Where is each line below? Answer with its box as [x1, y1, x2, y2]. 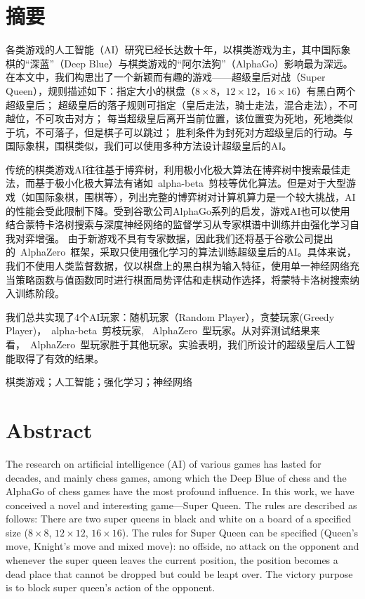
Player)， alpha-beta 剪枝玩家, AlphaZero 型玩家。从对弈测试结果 [6, 323, 310, 338]
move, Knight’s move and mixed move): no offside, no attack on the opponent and [6, 539, 359, 553]
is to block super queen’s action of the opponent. [6, 580, 215, 595]
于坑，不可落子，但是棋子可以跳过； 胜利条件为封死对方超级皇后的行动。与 [6, 124, 353, 139]
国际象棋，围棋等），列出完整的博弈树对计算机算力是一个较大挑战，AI [34, 190, 356, 204]
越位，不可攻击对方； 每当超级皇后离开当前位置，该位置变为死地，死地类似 [6, 111, 353, 126]
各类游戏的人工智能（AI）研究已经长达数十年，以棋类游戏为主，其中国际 [6, 42, 341, 57]
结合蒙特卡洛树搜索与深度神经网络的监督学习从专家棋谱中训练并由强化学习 [6, 217, 350, 232]
